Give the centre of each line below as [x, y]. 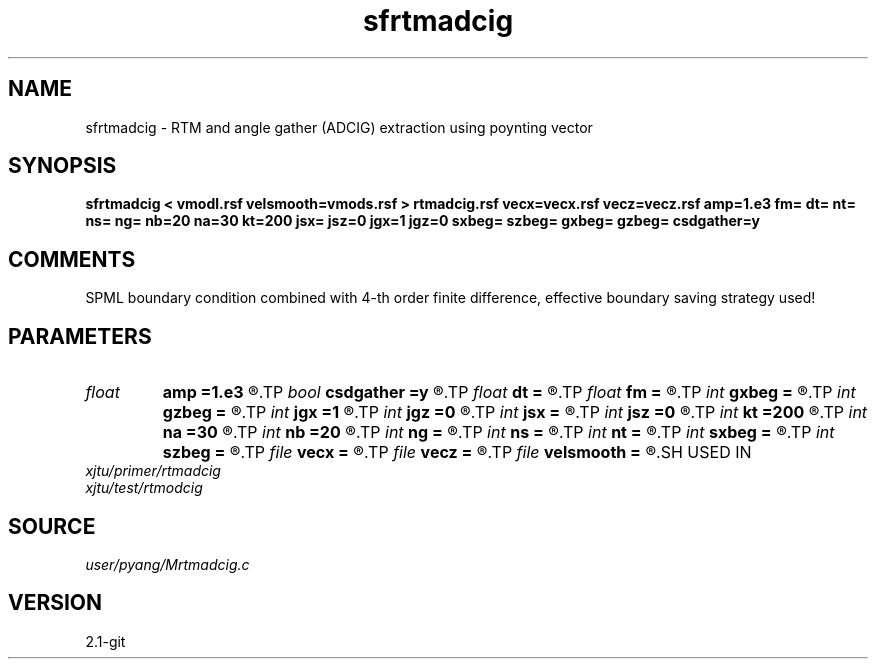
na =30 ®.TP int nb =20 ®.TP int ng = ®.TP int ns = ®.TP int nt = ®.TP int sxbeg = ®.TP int [498, 432]
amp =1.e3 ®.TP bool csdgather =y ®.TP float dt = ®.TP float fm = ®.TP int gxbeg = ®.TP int [509, 392]
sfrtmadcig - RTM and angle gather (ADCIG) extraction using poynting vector [339, 127]
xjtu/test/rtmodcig [144, 488]
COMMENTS [72, 259]
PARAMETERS [80, 336]
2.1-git [105, 641]
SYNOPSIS [62, 166]
